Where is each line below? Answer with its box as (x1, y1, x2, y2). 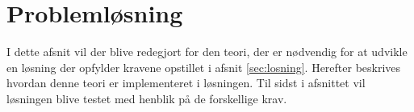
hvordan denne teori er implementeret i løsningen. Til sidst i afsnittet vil (6, 74, 366, 91)
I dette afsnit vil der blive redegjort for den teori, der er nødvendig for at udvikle (6, 43, 408, 60)
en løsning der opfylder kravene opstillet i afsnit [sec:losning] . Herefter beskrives (6, 58, 401, 75)
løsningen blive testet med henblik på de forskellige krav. (6, 90, 287, 106)
